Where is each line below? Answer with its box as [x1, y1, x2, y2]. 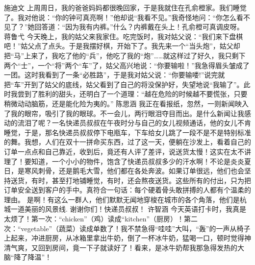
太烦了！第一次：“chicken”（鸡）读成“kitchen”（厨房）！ [4, 214, 184, 224]
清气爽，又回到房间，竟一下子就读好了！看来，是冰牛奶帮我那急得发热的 [4, 242, 237, 252]
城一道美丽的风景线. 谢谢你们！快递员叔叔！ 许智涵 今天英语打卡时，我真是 [4, 204, 246, 214]
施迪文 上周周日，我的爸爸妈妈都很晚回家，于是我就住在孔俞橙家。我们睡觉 [4, 2, 247, 12]
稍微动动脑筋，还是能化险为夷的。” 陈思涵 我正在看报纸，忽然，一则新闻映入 [4, 98, 249, 108]
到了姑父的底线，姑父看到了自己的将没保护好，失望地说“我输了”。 [31, 79, 244, 89]
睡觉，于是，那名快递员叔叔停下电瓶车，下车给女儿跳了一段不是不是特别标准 [4, 127, 251, 137]
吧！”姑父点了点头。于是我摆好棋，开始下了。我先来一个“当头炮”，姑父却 [4, 41, 240, 51]
